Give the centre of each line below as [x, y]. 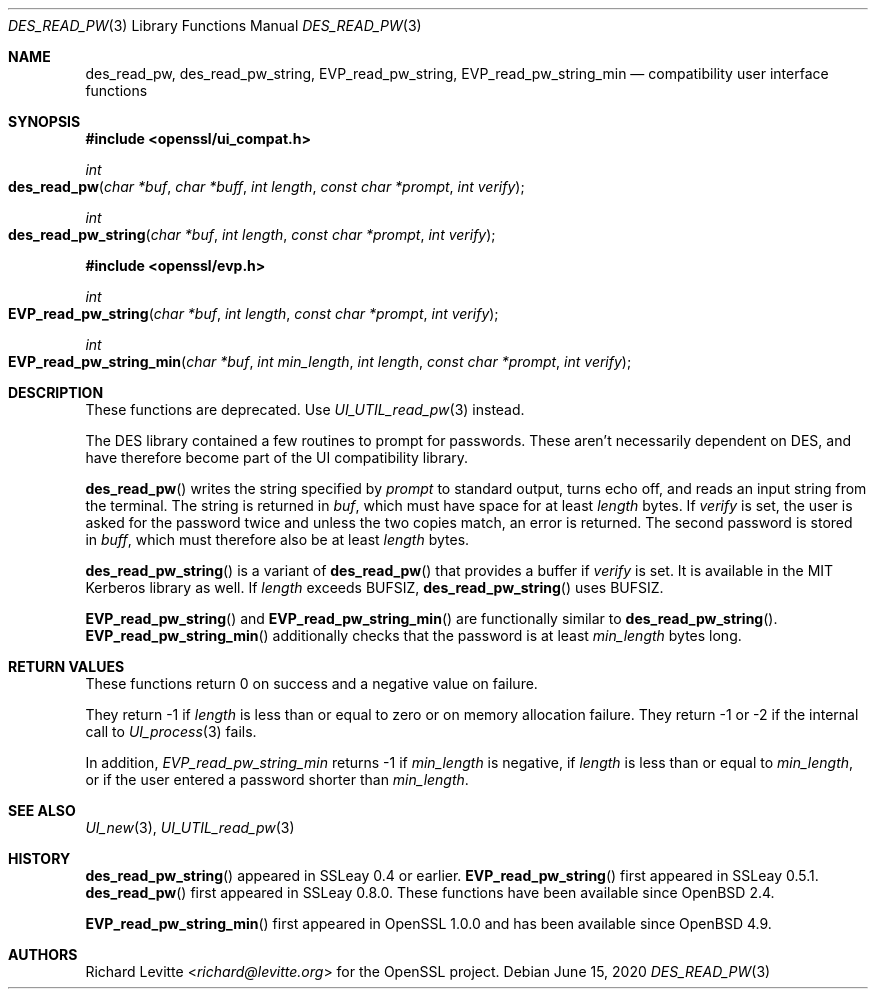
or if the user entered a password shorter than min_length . [277, 779]
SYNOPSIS [44, 121]
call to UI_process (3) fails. [171, 731]
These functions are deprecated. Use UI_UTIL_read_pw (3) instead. [305, 409]
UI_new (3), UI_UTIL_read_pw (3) [190, 827]
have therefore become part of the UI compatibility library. [277, 457]
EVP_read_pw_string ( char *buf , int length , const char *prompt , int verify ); [253, 313]
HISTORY [39, 858]
